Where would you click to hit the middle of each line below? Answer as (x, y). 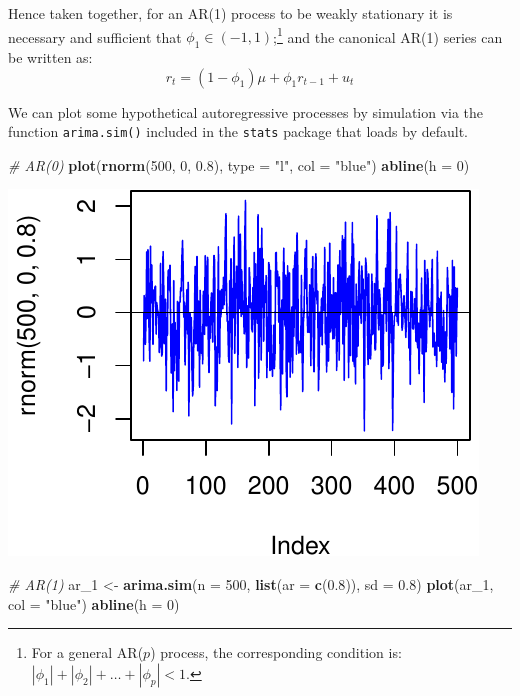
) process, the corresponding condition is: (276, 652)
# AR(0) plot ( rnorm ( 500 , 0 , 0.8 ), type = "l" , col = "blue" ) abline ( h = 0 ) (239, 164)
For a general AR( (87, 652)
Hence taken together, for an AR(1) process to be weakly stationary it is (230, 13)
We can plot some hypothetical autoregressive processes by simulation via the (246, 111)
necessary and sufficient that (95, 36)
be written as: (50, 57)
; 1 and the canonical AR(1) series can (388, 35)
